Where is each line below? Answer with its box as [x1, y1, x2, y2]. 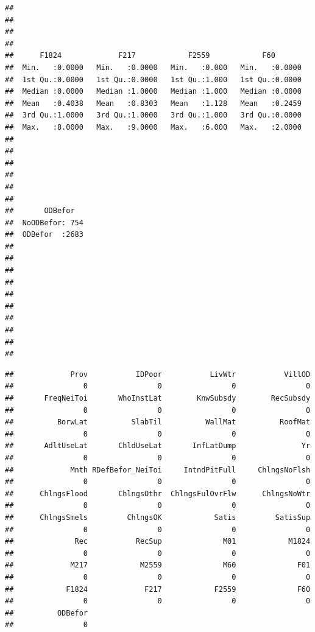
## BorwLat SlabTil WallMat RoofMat [5, 418, 311, 427]
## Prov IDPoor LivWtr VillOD [5, 370, 311, 379]
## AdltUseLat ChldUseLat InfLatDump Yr [5, 441, 311, 451]
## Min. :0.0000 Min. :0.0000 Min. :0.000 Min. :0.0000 [5, 63, 302, 72]
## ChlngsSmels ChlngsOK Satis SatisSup [5, 513, 311, 522]
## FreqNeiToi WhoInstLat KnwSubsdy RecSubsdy [5, 394, 311, 402]
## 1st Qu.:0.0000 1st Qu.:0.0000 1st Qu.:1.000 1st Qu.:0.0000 [5, 75, 302, 84]
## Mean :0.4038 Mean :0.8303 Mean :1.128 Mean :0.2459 [5, 99, 302, 108]
